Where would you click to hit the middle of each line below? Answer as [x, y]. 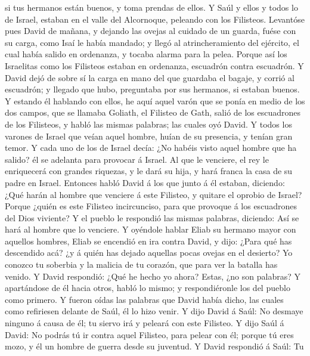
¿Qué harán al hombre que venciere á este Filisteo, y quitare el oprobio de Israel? [154, 194]
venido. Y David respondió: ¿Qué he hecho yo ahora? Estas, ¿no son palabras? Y [153, 276]
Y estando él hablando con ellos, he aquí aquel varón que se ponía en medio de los [155, 100]
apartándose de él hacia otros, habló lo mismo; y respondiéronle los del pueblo [148, 288]
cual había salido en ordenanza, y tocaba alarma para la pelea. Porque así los [146, 54]
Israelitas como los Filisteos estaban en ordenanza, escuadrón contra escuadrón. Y [154, 65]
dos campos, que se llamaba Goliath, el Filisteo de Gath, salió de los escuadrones [153, 112]
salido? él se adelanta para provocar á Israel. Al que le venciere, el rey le [137, 159]
